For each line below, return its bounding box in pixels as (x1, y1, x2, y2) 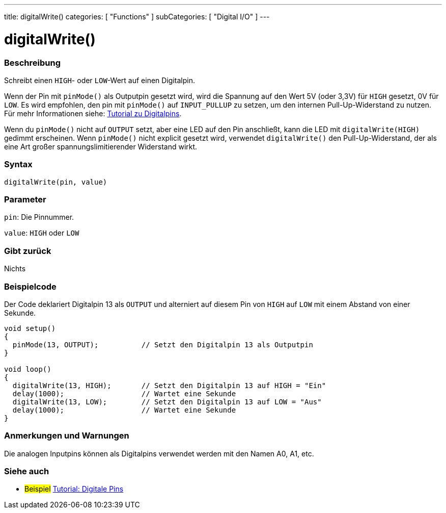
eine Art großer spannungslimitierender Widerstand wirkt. (4, 142, 198, 151)
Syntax (4, 159, 33, 170)
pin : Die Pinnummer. (4, 213, 74, 222)
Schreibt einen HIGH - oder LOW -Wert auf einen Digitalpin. (4, 75, 195, 85)
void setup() (4, 324, 56, 332)
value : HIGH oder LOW (4, 228, 79, 238)
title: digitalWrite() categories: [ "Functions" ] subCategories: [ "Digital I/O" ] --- (4, 12, 270, 21)
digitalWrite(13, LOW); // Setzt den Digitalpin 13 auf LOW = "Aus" (12, 397, 322, 406)
